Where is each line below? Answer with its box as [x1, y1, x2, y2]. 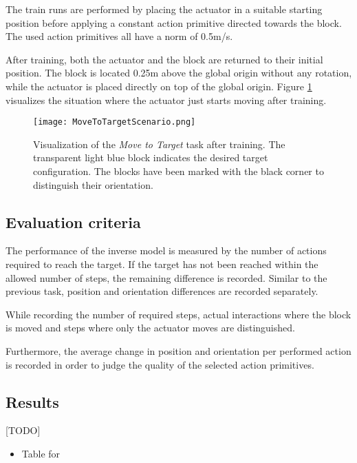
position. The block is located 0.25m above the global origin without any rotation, [6, 65, 352, 80]
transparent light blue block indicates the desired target [33, 150, 268, 165]
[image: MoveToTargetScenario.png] [33, 117, 196, 127]
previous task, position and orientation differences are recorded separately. [6, 284, 318, 298]
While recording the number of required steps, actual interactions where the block [6, 307, 351, 321]
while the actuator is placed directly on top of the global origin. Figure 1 [6, 79, 312, 93]
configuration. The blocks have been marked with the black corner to [33, 164, 324, 178]
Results [6, 391, 59, 412]
